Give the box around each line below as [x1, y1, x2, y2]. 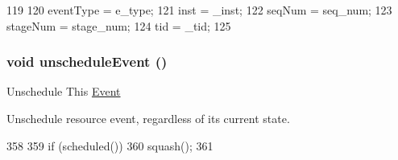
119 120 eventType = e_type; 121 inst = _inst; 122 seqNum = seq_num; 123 [6, 2, 392, 18]
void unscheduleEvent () [6, 51, 168, 72]
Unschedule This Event [6, 83, 121, 100]
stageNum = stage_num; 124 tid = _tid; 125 [6, 17, 231, 34]
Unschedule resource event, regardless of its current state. [6, 110, 290, 126]
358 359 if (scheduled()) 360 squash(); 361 [6, 137, 214, 154]
